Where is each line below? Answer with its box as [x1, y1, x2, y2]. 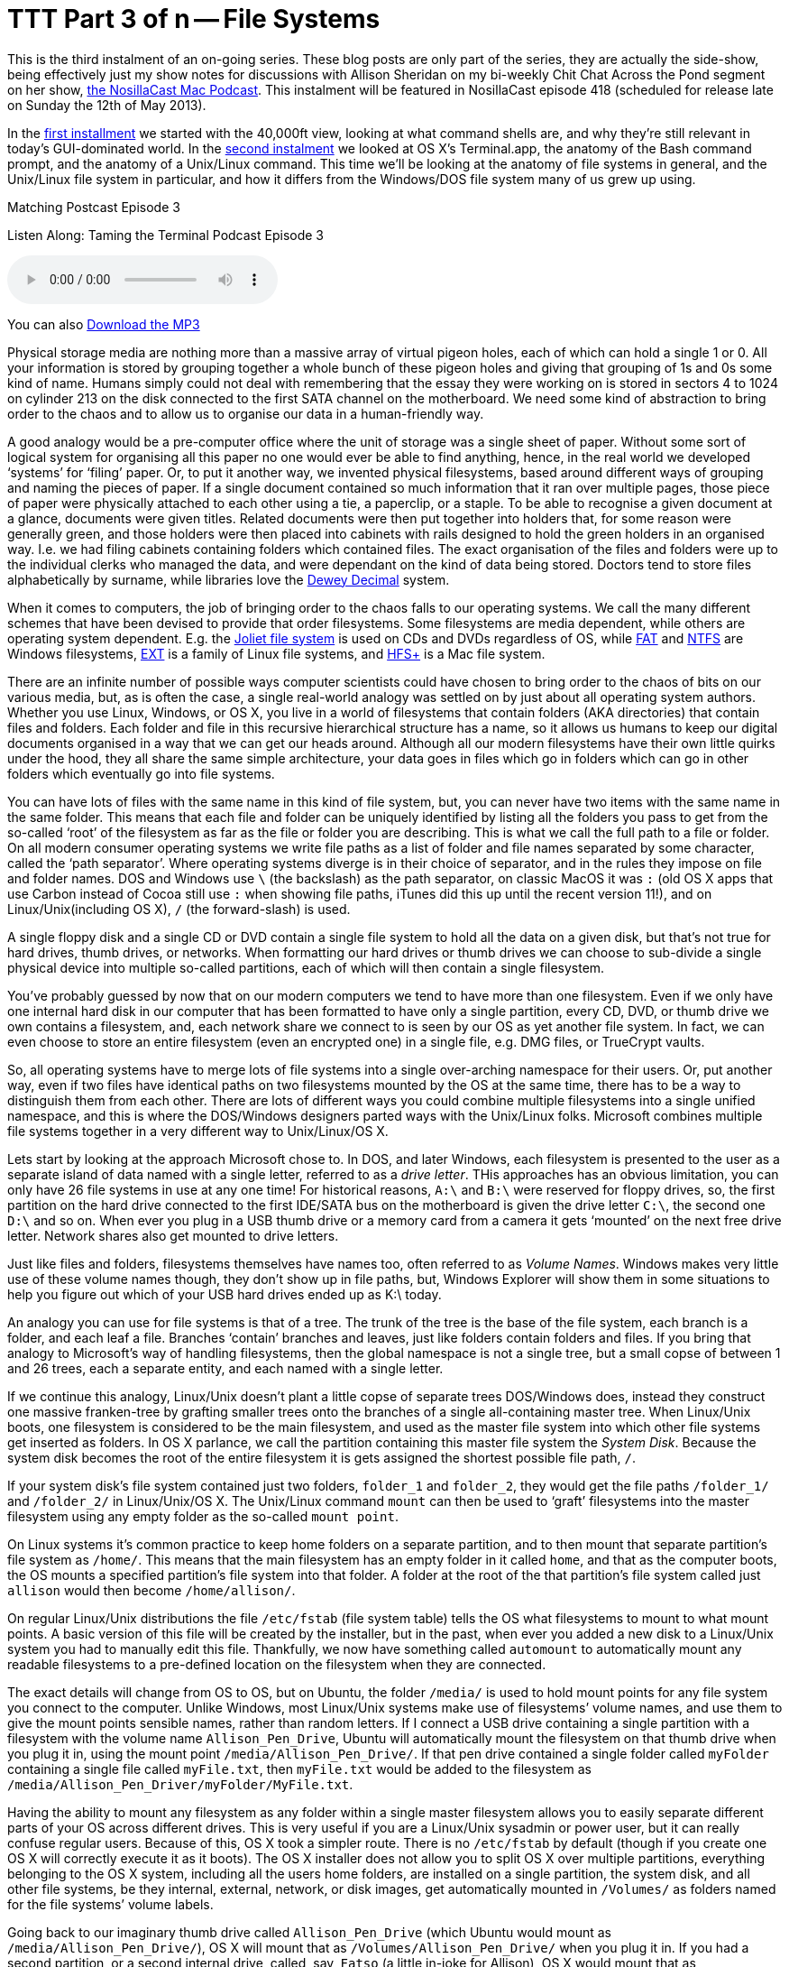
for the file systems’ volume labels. [7, 1896, 214, 1912]
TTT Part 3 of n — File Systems [7, 4, 381, 34]
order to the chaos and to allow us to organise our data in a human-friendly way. [7, 405, 484, 421]
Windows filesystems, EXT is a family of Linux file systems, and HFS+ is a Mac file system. [7, 645, 546, 661]
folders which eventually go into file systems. [7, 765, 275, 781]
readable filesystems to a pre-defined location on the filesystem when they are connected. [7, 1656, 546, 1672]
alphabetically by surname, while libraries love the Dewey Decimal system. [7, 571, 450, 587]
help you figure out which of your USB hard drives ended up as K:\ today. [7, 1286, 442, 1302]
